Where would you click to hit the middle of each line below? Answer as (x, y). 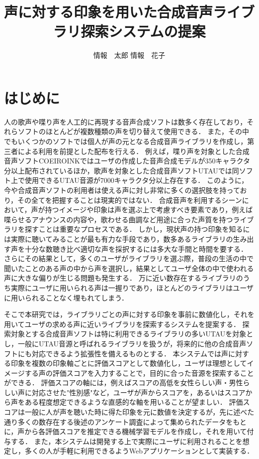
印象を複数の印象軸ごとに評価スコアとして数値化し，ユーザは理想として (129, 363)
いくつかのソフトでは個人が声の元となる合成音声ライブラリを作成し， (132, 141)
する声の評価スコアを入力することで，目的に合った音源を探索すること (139, 373)
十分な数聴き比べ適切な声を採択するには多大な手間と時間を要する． (136, 248)
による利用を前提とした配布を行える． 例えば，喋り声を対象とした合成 (133, 151)
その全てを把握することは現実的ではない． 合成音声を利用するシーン (130, 200)
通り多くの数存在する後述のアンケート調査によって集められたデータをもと (126, 421)
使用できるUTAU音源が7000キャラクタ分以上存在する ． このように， (136, 180)
